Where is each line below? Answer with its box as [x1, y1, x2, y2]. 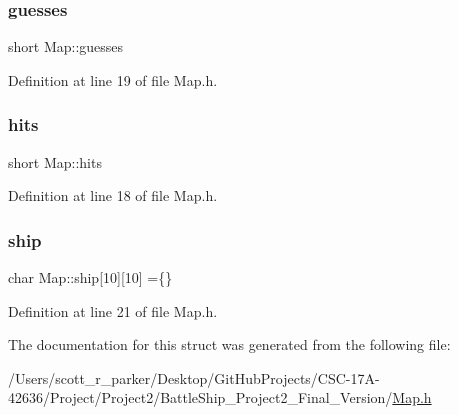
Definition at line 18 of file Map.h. [8, 185, 218, 206]
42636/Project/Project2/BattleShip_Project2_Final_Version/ [8, 387, 393, 408]
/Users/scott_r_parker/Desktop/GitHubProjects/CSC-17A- [8, 367, 380, 388]
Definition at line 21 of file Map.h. [8, 300, 218, 321]
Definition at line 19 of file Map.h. [8, 69, 218, 90]
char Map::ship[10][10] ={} [8, 267, 173, 288]
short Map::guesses [8, 36, 124, 57]
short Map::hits [8, 151, 102, 172]
